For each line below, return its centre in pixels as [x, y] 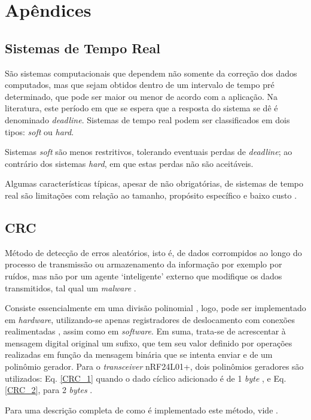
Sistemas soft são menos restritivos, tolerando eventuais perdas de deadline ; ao [149, 152]
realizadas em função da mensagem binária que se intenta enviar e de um [139, 354]
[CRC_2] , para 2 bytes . [49, 390]
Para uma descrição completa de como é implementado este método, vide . [141, 410]
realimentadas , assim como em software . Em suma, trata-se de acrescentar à [145, 331]
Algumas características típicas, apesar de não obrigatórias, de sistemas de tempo [154, 183]
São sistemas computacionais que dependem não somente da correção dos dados [151, 73]
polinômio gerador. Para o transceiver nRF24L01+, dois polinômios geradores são [154, 366]
